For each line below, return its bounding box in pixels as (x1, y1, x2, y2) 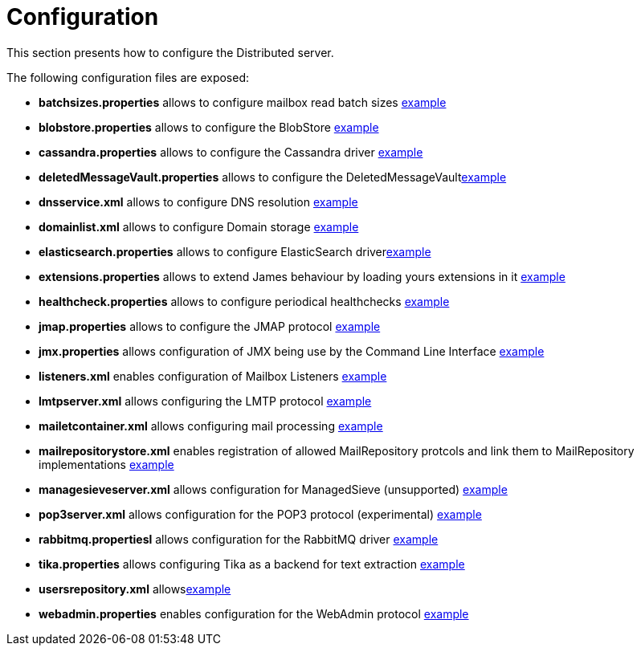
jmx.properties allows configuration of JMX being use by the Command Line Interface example (39, 344, 545, 358)
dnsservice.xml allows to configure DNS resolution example (39, 194, 358, 209)
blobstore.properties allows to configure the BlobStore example (39, 120, 379, 134)
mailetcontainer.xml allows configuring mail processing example (39, 418, 383, 433)
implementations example (39, 457, 174, 471)
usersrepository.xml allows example (39, 581, 231, 596)
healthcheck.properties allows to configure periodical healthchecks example (39, 294, 450, 308)
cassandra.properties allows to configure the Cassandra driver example (39, 145, 423, 159)
